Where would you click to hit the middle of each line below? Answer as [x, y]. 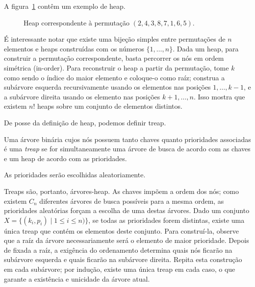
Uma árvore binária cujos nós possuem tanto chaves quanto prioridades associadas [127, 139]
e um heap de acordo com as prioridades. [65, 158]
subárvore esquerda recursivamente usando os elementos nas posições [107, 87]
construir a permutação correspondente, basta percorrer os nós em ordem [114, 58]
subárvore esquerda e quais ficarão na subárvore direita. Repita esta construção [123, 259]
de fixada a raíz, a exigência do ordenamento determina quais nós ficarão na [118, 250]
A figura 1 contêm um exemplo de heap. [65, 6]
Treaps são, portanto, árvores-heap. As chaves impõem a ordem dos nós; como [122, 191]
